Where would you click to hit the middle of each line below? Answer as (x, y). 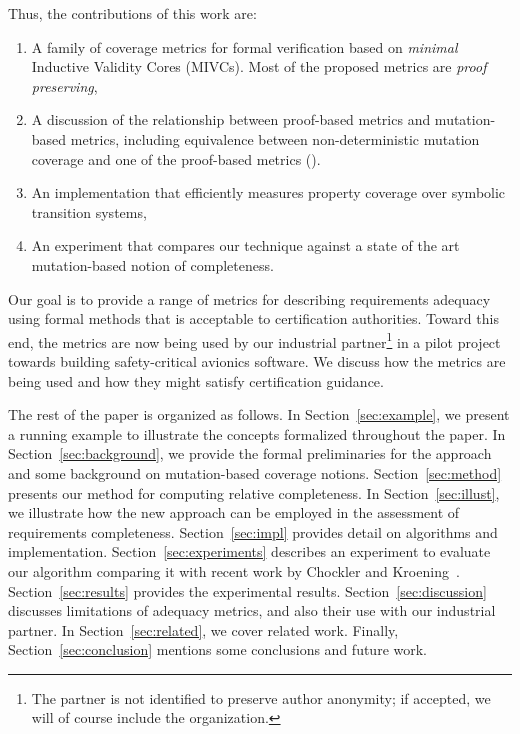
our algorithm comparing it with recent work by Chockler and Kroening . (234, 570)
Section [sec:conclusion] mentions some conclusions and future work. (217, 649)
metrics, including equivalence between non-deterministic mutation (275, 138)
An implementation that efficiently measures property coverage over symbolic (268, 192)
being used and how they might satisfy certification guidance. (196, 380)
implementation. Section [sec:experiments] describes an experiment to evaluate (249, 551)
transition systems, (89, 211)
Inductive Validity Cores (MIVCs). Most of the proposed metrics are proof (259, 66)
